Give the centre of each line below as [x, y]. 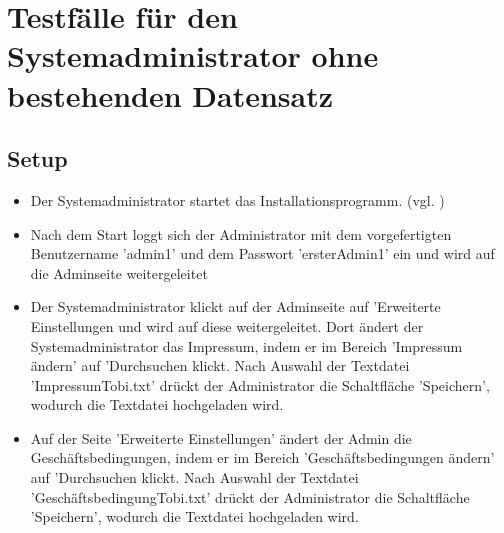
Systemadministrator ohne [193, 55]
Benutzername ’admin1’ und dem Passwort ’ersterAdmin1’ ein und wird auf [262, 253]
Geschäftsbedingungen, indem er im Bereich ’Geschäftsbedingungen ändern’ [262, 457]
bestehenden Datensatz [170, 94]
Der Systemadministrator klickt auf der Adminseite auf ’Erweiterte [235, 306]
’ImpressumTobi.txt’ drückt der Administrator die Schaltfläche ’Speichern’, [260, 384]
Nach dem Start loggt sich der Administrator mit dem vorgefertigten [241, 233]
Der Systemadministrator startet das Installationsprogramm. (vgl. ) [237, 199]
